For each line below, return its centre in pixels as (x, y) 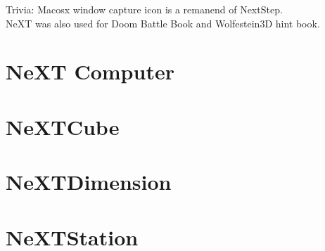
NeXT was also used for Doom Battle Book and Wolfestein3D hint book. (163, 23)
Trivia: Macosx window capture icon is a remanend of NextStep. (144, 9)
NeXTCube (63, 126)
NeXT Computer (90, 71)
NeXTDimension (89, 182)
